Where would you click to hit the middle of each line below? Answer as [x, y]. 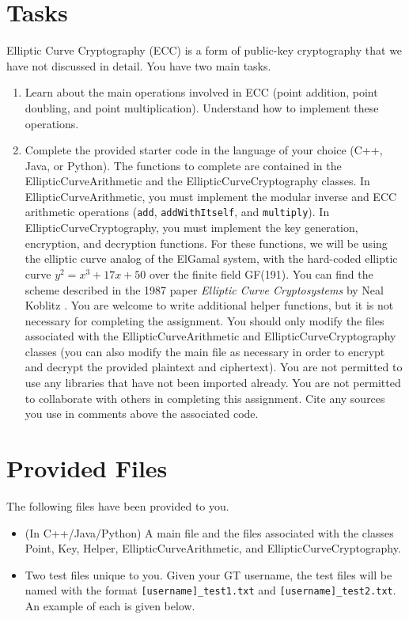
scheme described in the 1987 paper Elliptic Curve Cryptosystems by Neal [204, 289]
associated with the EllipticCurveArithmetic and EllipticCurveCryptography [210, 336]
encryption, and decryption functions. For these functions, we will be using [206, 243]
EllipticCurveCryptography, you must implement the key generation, [191, 228]
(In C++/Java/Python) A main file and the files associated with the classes [209, 532]
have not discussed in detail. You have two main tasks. [139, 65]
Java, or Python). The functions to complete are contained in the [183, 165]
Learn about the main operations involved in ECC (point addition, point [201, 92]
